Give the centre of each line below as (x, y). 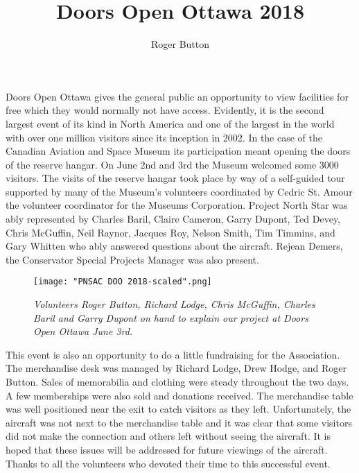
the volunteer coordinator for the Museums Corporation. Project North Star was (177, 205)
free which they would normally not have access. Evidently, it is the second (165, 110)
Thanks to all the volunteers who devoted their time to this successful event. (168, 463)
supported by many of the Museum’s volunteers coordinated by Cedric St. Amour (179, 191)
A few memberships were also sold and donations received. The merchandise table (179, 395)
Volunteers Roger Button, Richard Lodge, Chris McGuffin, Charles (174, 304)
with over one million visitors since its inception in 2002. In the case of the (164, 137)
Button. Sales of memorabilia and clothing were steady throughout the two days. (177, 382)
